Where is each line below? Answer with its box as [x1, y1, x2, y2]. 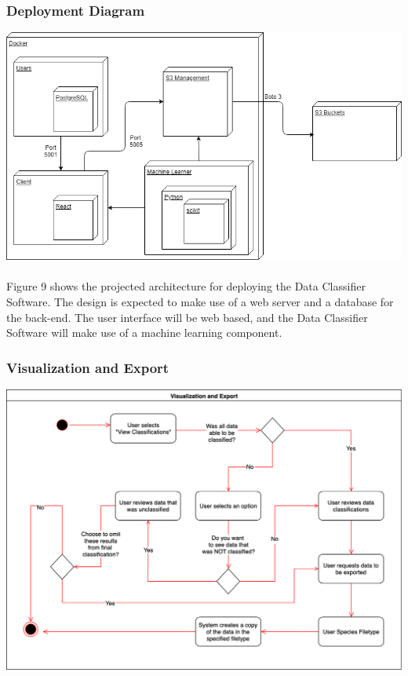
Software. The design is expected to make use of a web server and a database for [6, 294, 394, 310]
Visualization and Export [6, 357, 169, 377]
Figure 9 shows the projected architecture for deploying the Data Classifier [6, 278, 366, 294]
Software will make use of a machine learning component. [6, 324, 282, 341]
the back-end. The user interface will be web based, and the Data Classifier [6, 309, 368, 325]
